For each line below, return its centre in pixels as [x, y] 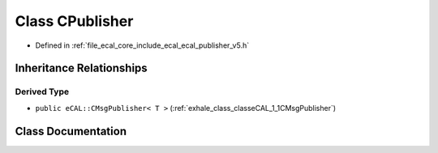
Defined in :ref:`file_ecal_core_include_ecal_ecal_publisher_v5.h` [142, 45]
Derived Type [42, 91]
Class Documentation [71, 131]
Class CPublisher [74, 21]
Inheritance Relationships [81, 68]
